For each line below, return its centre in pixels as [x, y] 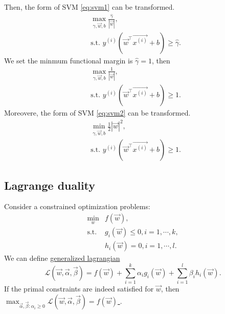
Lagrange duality [50, 185]
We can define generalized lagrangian [62, 258]
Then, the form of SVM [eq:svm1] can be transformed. [89, 7]
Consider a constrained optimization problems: [77, 206]
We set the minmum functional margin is [69, 60]
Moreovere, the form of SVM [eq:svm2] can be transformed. [97, 113]
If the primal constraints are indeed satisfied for [79, 289]
